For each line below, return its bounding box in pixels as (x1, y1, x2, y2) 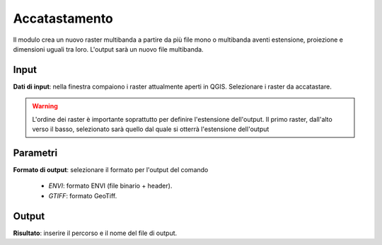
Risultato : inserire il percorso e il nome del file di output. (13, 229, 178, 237)
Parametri (13, 147, 58, 159)
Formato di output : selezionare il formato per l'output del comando (13, 165, 209, 173)
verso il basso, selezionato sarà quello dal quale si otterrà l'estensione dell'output (32, 125, 270, 134)
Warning (32, 102, 58, 110)
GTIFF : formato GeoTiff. (48, 191, 117, 200)
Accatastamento (13, 11, 113, 26)
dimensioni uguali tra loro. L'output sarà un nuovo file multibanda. (13, 45, 204, 53)
